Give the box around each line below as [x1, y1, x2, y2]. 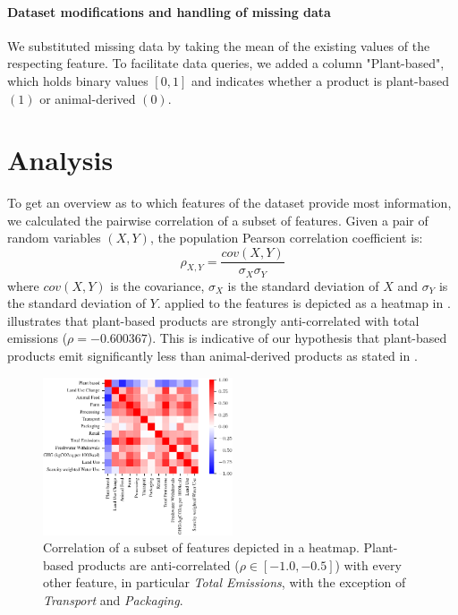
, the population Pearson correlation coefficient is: [149, 228, 423, 247]
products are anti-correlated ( [77, 555, 240, 574]
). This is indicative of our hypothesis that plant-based [147, 329, 447, 347]
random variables [7, 228, 101, 247]
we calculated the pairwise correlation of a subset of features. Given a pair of [7, 210, 428, 229]
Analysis [7, 141, 114, 178]
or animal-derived [39, 89, 136, 107]
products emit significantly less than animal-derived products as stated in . [7, 346, 418, 364]
